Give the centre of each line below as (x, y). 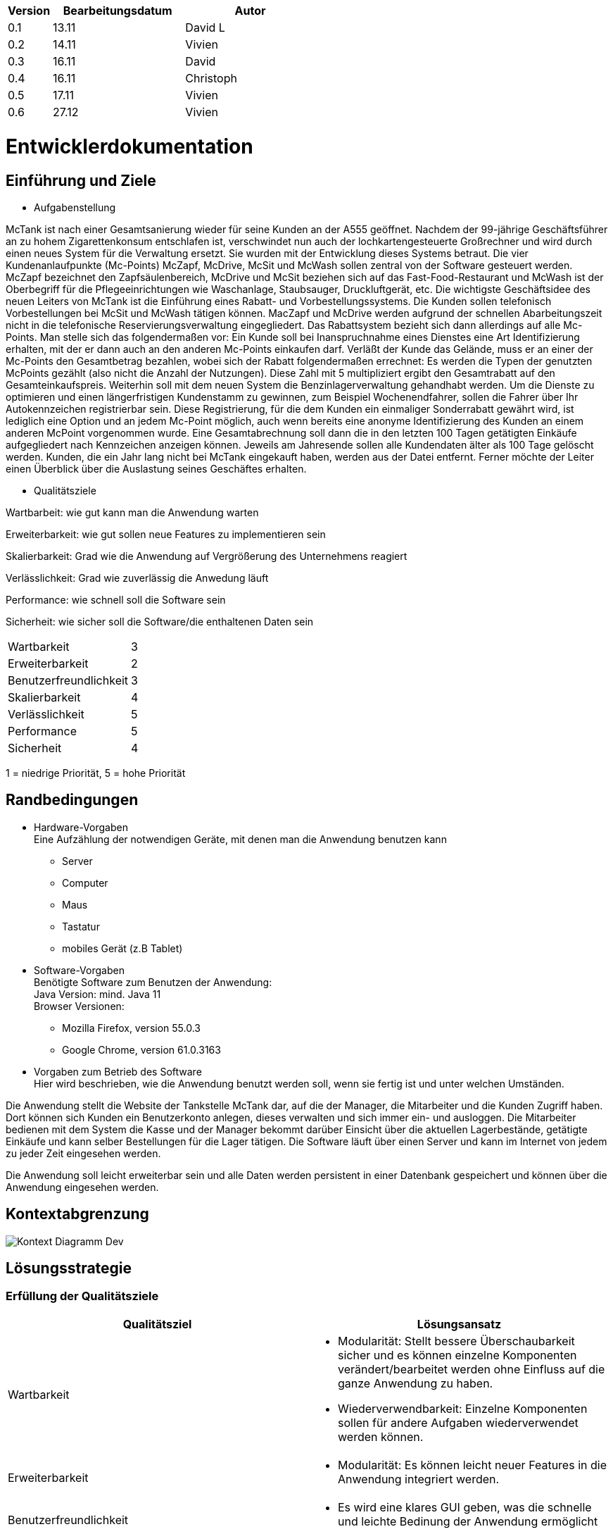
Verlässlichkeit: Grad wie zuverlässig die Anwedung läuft (137, 578)
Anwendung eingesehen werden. (82, 1187)
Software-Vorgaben (79, 970)
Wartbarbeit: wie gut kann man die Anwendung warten (132, 512)
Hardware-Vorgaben (81, 827)
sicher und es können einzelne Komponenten (457, 1355)
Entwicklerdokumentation (129, 146)
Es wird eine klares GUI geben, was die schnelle (465, 1507)
